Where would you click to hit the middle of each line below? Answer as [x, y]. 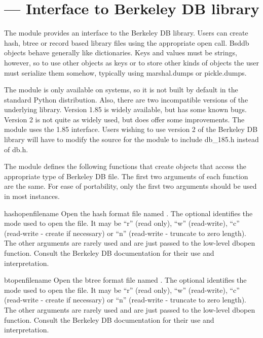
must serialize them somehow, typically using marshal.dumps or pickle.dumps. [125, 72]
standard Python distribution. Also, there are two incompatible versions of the [126, 99]
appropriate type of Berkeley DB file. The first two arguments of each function [126, 176]
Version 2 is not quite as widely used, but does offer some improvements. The [124, 119]
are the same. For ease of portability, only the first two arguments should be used [130, 186]
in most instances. [32, 196]
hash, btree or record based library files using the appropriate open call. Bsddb [127, 42]
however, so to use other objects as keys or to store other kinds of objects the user [131, 62]
